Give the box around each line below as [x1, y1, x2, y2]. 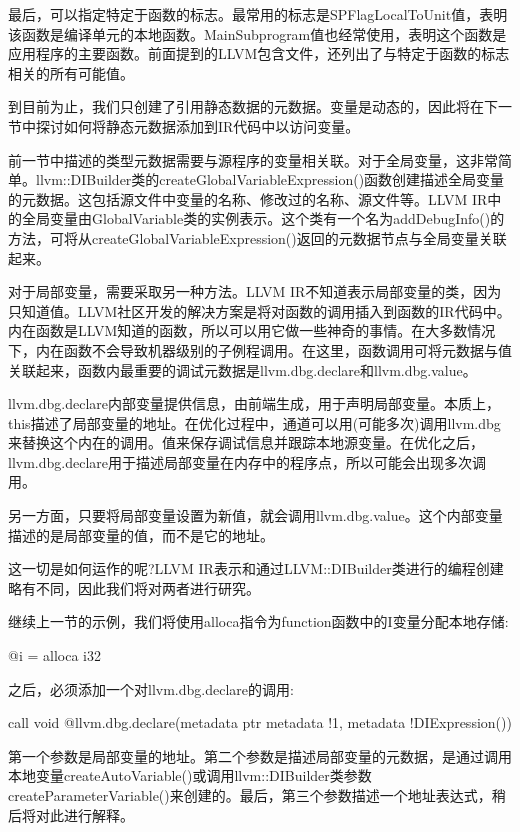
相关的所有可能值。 [8, 62, 134, 83]
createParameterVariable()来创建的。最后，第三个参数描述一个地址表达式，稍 [8, 785, 506, 805]
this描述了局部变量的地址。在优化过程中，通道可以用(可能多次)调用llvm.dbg [8, 412, 501, 433]
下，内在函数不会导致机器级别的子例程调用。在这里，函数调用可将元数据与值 [8, 339, 512, 360]
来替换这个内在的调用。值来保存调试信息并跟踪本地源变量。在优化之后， [8, 432, 484, 453]
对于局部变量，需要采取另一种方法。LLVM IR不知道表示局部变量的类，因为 [8, 281, 502, 302]
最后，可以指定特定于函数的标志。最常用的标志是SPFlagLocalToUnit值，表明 [8, 4, 508, 24]
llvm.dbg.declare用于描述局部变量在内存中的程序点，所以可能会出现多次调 [8, 451, 486, 472]
